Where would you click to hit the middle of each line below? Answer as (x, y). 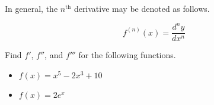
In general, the (31, 8)
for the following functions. (127, 55)
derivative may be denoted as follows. (142, 8)
